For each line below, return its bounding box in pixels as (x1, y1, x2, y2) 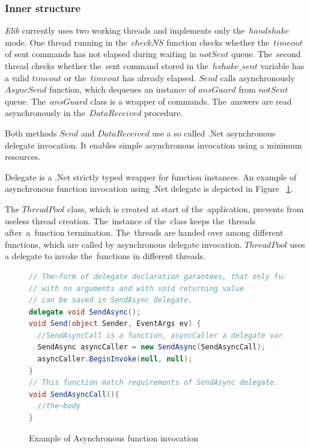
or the (64, 71, 87, 84)
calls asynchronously (220, 71, 295, 84)
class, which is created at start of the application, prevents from (67, 202, 304, 215)
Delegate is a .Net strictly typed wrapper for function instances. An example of (5, 170, 297, 183)
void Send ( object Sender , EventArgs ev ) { (29, 319, 201, 328)
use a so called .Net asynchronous (152, 126, 276, 139)
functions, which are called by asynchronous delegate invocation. (5, 238, 242, 250)
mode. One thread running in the (5, 35, 127, 48)
